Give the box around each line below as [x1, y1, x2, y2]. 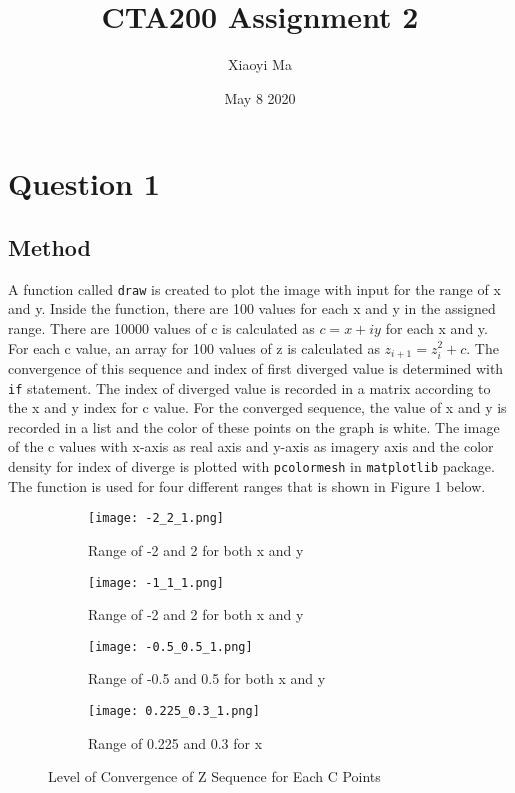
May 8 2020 [224, 87, 296, 108]
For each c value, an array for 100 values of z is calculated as [8, 337, 380, 358]
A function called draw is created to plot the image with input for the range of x [8, 278, 501, 299]
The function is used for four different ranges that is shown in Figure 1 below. [8, 475, 486, 496]
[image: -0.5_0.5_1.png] [88, 639, 253, 654]
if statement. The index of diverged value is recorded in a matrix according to [8, 377, 491, 398]
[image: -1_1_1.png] [88, 575, 225, 590]
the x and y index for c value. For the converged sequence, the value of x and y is [8, 397, 507, 418]
